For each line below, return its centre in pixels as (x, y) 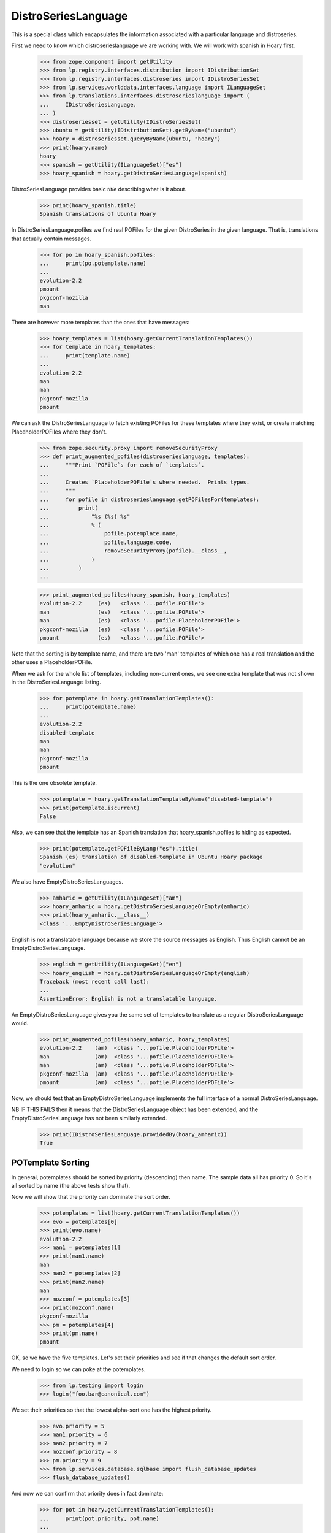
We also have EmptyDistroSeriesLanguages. (67, 881)
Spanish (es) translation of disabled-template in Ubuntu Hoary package (151, 857)
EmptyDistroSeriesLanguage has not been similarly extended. (89, 1118)
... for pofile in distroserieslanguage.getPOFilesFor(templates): (150, 499)
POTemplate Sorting (51, 1162)
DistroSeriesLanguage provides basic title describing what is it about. (99, 189)
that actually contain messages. (51, 239)
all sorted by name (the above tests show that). (71, 1186)
